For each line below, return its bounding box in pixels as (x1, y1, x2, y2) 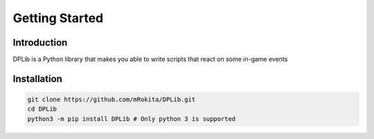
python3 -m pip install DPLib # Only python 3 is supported (27, 115, 236, 122)
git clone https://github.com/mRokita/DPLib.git (27, 95, 196, 104)
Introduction (12, 37, 68, 48)
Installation (12, 73, 62, 84)
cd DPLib (27, 105, 57, 113)
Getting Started (12, 10, 104, 26)
